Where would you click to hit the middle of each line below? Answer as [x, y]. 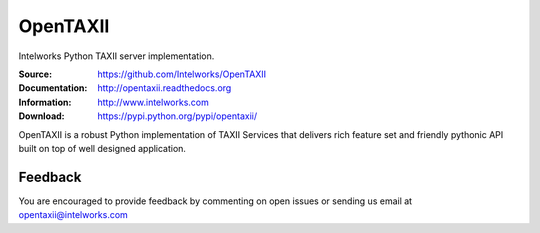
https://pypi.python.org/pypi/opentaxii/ [177, 116]
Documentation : [53, 88]
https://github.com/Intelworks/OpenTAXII [182, 74]
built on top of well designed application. [102, 148]
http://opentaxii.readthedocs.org [164, 88]
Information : [45, 102]
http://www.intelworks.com [153, 102]
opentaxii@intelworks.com [73, 215]
